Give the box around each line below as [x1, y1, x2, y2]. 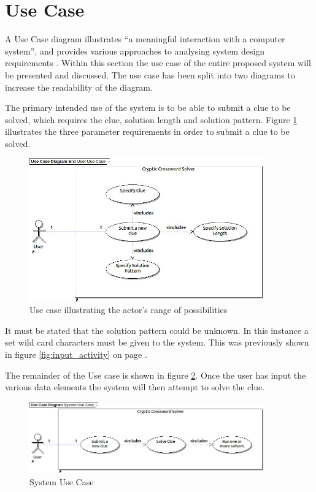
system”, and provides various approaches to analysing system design [5, 44, 265, 57]
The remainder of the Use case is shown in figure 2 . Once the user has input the [5, 368, 306, 381]
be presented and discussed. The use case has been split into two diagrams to [5, 68, 295, 81]
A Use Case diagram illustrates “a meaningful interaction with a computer [5, 32, 285, 45]
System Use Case [29, 475, 94, 488]
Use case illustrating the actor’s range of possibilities [29, 303, 228, 316]
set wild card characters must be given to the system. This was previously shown [5, 336, 309, 349]
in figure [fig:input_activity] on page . [5, 348, 147, 361]
